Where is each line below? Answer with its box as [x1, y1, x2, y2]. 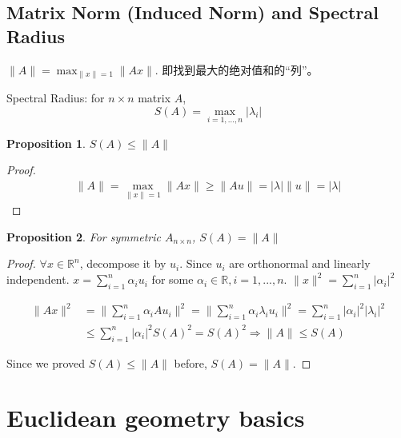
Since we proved [6, 354, 86, 371]
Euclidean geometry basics [6, 401, 305, 434]
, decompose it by [79, 255, 166, 272]
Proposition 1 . [6, 134, 86, 151]
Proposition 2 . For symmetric [6, 228, 161, 245]
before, [174, 354, 207, 371]
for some [151, 271, 194, 288]
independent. [6, 271, 70, 288]
